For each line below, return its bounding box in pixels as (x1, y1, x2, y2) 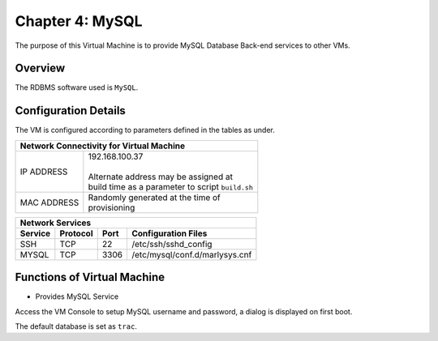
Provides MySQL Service (35, 292, 119, 301)
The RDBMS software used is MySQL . (15, 83, 139, 92)
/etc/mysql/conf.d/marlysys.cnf (131, 249, 252, 260)
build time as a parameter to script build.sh (88, 181, 253, 192)
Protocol (59, 228, 93, 239)
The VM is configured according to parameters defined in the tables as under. (15, 126, 276, 135)
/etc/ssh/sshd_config (131, 238, 213, 249)
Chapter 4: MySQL (15, 12, 143, 30)
